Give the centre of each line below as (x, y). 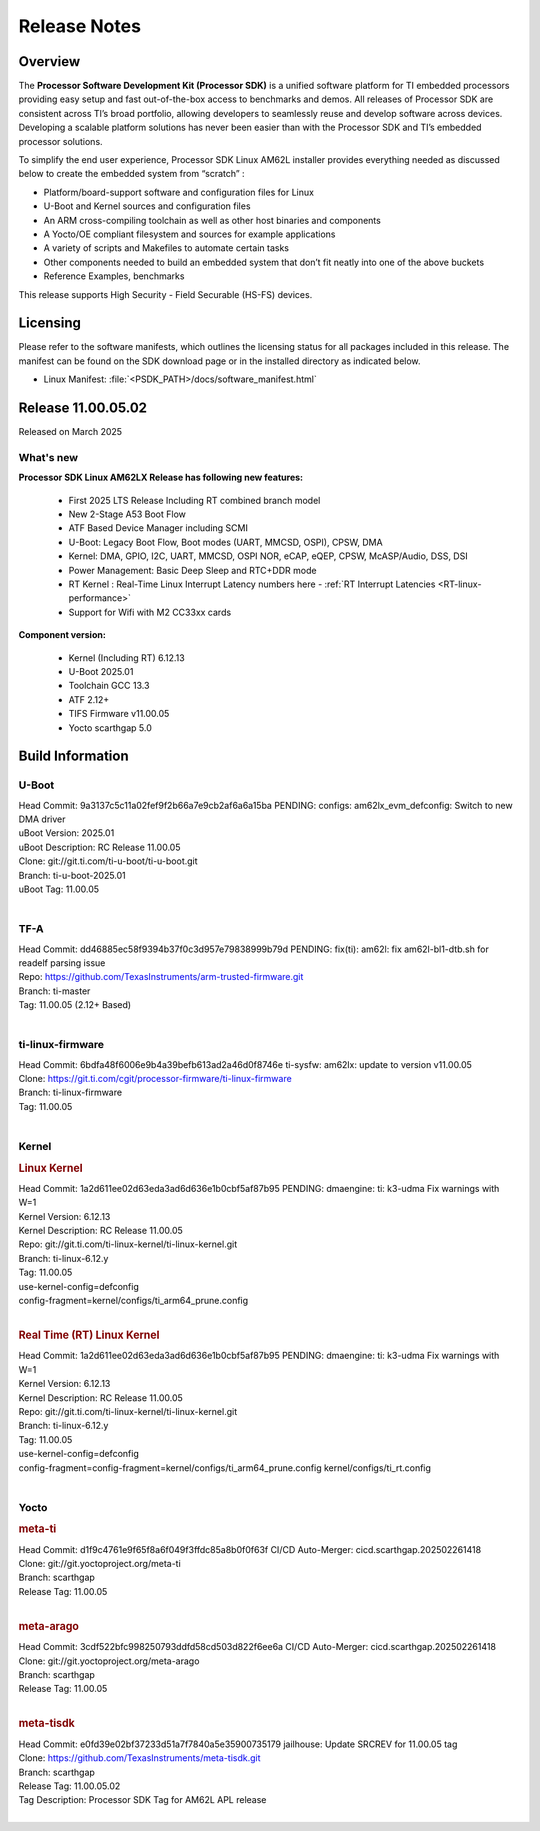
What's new (48, 457)
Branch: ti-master (54, 991)
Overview (49, 61)
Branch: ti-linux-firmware (70, 1092)
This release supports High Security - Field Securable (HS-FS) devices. (165, 294)
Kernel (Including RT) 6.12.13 (126, 657)
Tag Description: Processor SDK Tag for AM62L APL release (142, 1800)
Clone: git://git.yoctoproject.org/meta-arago (109, 1661)
